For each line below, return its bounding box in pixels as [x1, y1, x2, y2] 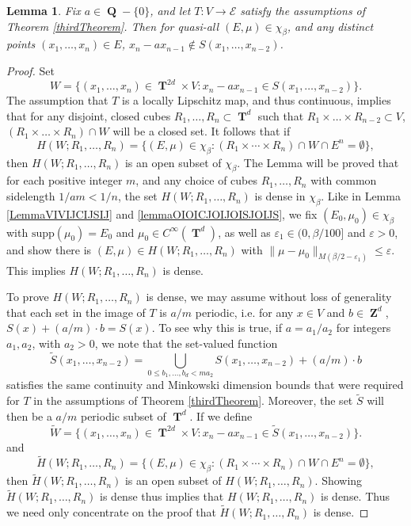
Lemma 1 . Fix [6, 2, 81, 18]
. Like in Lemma [321, 188, 401, 204]
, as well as [218, 223, 271, 240]
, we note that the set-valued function [94, 334, 278, 351]
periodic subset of [80, 407, 166, 424]
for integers [336, 319, 391, 336]
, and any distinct [287, 17, 374, 34]
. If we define [189, 407, 253, 424]
